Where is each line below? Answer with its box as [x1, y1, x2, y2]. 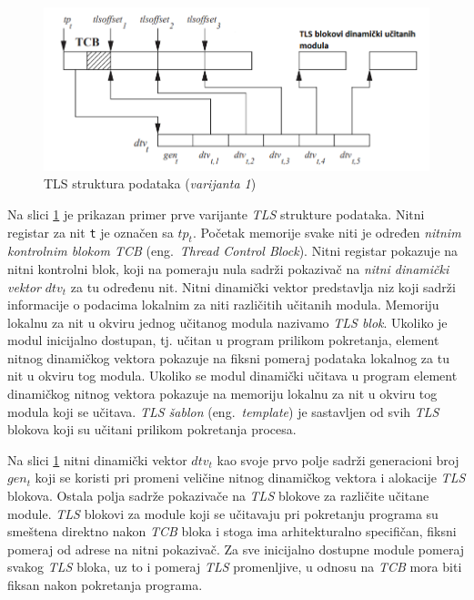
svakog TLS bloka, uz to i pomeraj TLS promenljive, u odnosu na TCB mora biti [7, 557, 462, 576]
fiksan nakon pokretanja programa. [7, 575, 203, 594]
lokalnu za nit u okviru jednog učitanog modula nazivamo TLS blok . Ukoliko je [7, 312, 448, 331]
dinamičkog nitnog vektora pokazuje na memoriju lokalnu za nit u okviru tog [7, 384, 438, 403]
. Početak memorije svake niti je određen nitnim [192, 222, 461, 241]
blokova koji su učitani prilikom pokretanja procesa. [7, 420, 297, 439]
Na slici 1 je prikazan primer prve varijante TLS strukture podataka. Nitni [7, 204, 425, 223]
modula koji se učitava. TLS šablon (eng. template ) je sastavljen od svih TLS [7, 402, 439, 421]
